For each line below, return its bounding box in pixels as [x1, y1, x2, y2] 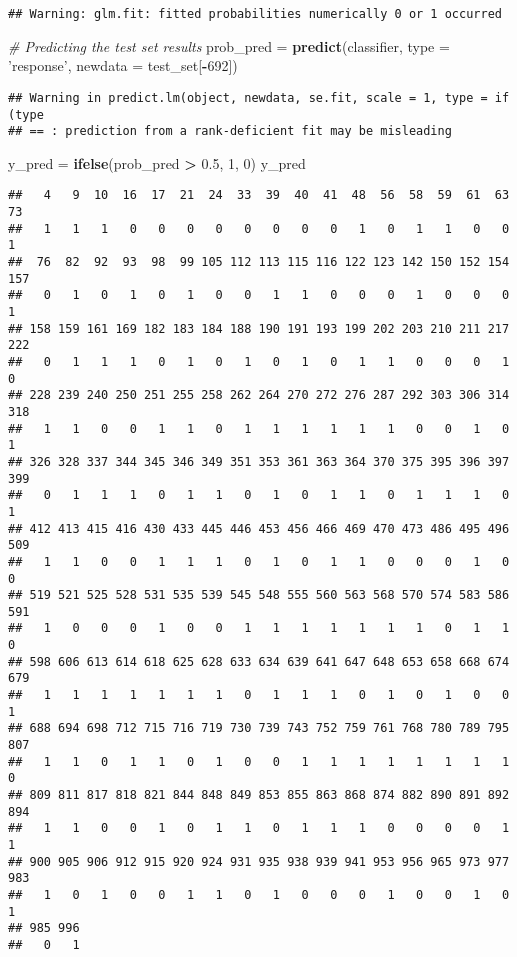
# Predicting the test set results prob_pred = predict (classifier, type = [8, 35, 450, 56]
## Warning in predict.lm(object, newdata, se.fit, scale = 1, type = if [8, 90, 510, 105]
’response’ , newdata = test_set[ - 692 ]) [8, 55, 238, 76]
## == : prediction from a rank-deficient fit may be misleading [8, 124, 452, 139]
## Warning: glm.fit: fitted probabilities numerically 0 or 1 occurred [8, 7, 502, 21]
